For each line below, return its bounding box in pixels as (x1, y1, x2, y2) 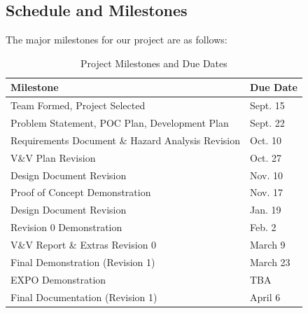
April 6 (250, 289, 281, 304)
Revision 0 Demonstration (10, 220, 122, 235)
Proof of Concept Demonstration (10, 185, 151, 200)
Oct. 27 (250, 150, 282, 165)
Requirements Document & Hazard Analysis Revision (10, 132, 241, 147)
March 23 (250, 254, 290, 269)
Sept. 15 (250, 98, 285, 113)
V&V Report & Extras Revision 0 (10, 237, 157, 251)
